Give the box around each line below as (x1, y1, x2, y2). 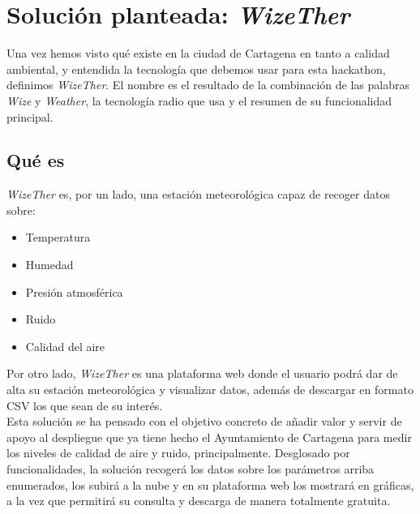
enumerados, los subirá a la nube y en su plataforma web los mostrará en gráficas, (6, 476, 414, 493)
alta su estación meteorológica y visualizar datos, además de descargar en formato (6, 381, 414, 398)
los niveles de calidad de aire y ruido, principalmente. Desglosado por (6, 444, 350, 461)
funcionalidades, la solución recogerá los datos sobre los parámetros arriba (6, 460, 375, 478)
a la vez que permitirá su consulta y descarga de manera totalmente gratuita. (6, 492, 391, 509)
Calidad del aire (25, 337, 105, 354)
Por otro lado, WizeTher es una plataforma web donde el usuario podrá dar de (6, 365, 398, 382)
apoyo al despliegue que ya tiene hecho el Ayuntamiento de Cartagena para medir (6, 428, 412, 445)
